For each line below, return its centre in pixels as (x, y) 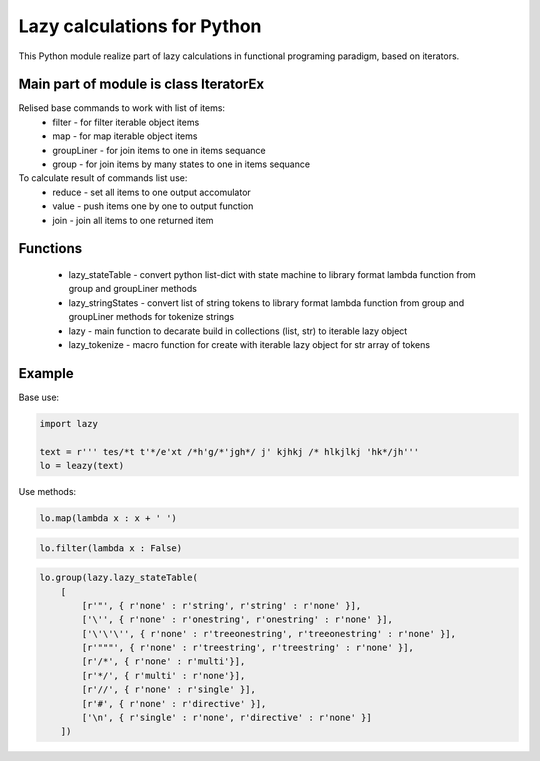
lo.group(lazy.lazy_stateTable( (119, 578)
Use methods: (47, 491)
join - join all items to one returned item (133, 220)
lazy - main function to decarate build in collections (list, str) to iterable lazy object (238, 331)
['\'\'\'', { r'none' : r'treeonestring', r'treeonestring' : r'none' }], (269, 633)
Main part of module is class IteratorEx (141, 84)
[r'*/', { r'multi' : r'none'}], (163, 675)
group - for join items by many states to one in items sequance (181, 164)
